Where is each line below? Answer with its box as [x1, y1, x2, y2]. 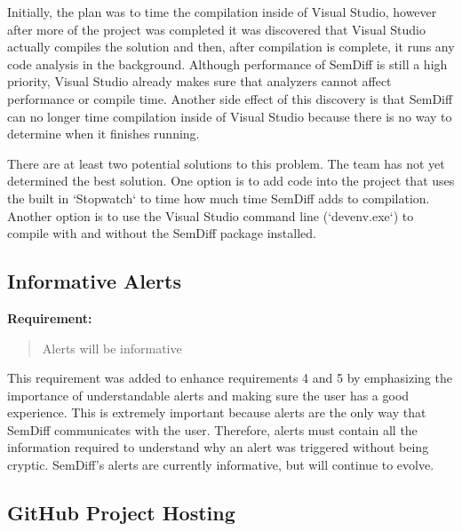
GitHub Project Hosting [7, 499, 235, 527]
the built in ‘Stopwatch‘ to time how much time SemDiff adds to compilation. [7, 188, 430, 207]
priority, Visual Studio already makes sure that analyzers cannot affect [7, 72, 392, 91]
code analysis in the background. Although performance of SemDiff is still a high [7, 54, 448, 73]
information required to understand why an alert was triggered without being [7, 438, 429, 456]
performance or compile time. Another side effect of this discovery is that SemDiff [7, 89, 453, 107]
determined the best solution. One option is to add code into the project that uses [7, 171, 455, 190]
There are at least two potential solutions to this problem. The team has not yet [7, 154, 445, 172]
